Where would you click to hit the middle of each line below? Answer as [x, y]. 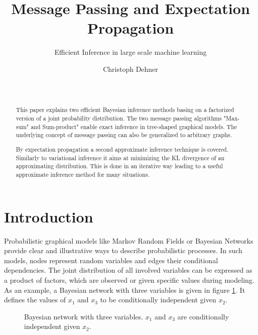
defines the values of [35, 300]
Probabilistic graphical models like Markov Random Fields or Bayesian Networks [129, 240]
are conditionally [203, 316]
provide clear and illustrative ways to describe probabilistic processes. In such [123, 250]
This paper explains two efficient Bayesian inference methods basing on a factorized [125, 110]
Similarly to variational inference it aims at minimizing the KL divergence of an [120, 157]
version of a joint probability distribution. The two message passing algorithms [119, 118]
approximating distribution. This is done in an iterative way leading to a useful [119, 166]
